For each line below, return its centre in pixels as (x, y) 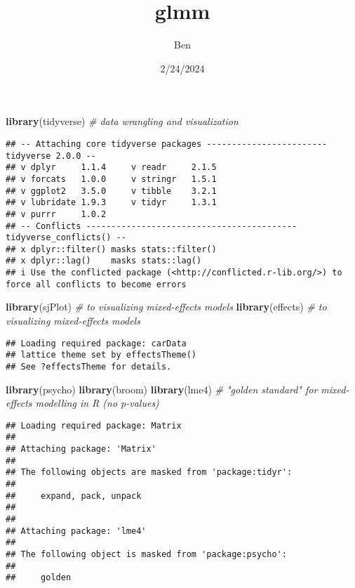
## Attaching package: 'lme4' (76, 531)
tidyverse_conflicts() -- (66, 238)
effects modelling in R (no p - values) (82, 403)
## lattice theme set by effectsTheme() (101, 355)
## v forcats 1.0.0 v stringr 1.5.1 (111, 179)
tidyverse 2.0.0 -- (51, 156)
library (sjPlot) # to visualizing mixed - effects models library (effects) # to (166, 307)
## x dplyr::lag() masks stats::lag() (104, 261)
